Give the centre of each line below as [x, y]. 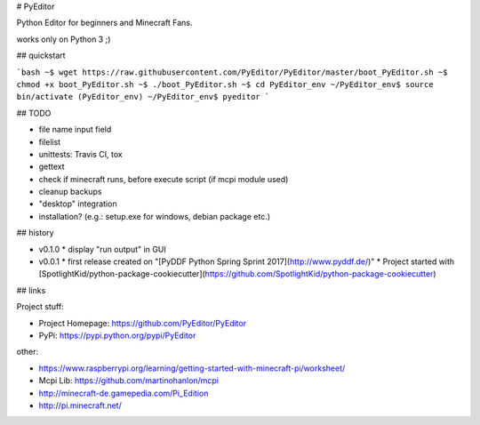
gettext [52, 167]
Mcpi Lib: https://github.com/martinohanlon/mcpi [129, 381]
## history [35, 233]
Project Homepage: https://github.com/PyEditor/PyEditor [143, 323]
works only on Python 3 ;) [64, 39]
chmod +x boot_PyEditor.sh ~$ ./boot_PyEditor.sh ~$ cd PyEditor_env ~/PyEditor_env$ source [225, 84]
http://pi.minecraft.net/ [80, 405]
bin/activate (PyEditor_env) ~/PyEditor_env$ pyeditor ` [143, 97]
